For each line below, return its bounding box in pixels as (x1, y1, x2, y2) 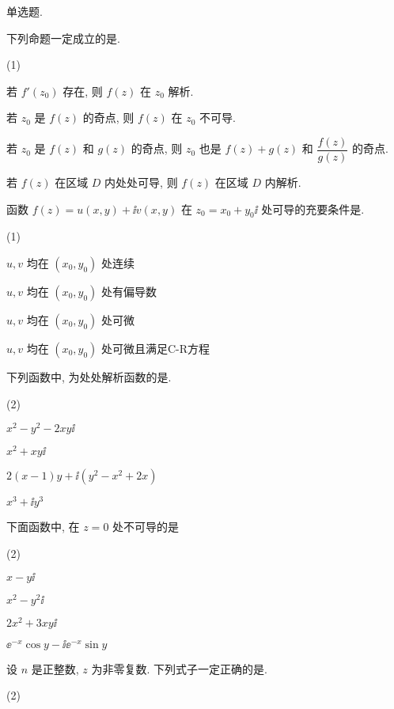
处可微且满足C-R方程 (101, 340, 210, 357)
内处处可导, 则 (104, 174, 178, 191)
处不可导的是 (112, 518, 180, 535)
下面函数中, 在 (6, 518, 80, 535)
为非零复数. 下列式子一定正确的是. (91, 660, 267, 677)
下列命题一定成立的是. (6, 29, 120, 46)
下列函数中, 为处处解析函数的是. (6, 369, 172, 385)
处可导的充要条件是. (261, 200, 365, 217)
